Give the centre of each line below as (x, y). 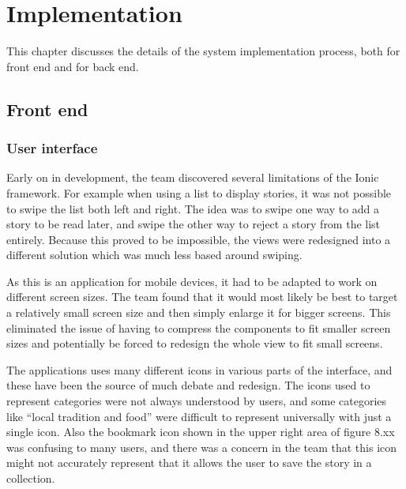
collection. (31, 478)
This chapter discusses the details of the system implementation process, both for (203, 51)
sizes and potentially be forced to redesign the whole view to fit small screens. (195, 343)
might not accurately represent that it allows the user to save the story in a (189, 463)
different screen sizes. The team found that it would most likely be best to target (202, 297)
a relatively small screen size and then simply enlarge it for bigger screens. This (199, 312)
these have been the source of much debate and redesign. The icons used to (188, 385)
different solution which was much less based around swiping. (154, 255)
